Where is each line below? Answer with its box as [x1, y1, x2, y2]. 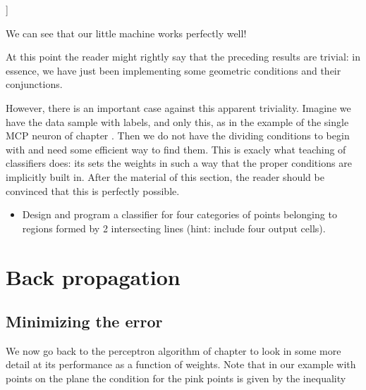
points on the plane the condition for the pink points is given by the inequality [6, 371, 346, 386]
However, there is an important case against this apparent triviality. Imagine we [6, 100, 351, 115]
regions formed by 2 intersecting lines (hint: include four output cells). [22, 220, 326, 235]
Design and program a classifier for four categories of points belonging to [22, 207, 337, 222]
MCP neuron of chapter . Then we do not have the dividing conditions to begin [6, 128, 350, 143]
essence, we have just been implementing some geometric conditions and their [6, 63, 341, 77]
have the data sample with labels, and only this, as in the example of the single [6, 114, 349, 129]
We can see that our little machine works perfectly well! [6, 25, 247, 40]
